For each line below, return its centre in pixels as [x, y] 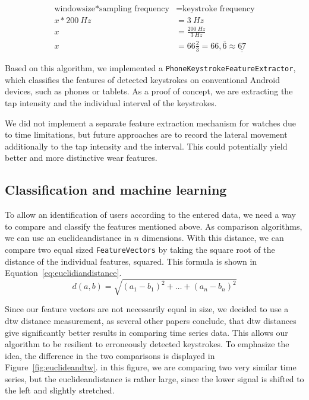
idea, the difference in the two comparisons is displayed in [110, 355]
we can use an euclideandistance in [68, 238]
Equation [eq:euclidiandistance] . [63, 273]
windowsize [75, 9]
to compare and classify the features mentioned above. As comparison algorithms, [154, 226]
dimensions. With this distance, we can [213, 238]
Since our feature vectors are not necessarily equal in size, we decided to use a [147, 309]
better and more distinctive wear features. [81, 158]
